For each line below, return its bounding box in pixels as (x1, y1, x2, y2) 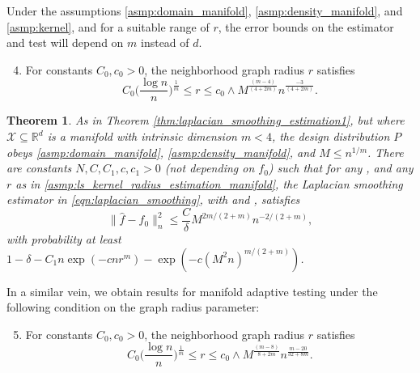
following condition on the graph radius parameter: (6, 299, 260, 316)
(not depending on (164, 159, 255, 176)
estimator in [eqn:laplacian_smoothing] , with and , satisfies (6, 191, 300, 208)
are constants (6, 159, 72, 176)
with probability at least (6, 231, 121, 248)
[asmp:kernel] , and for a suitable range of (6, 18, 210, 35)
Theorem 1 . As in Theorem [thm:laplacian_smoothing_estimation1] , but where (6, 112, 405, 129)
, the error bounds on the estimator (218, 18, 394, 35)
